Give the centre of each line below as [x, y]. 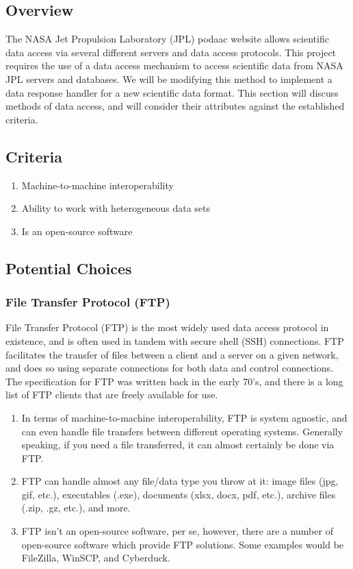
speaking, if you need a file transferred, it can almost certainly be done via [178, 445]
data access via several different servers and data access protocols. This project [171, 52]
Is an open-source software [77, 231]
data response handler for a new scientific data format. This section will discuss [172, 92]
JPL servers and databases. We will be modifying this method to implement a [169, 78]
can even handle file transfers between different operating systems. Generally [182, 431]
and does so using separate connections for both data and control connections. [169, 368]
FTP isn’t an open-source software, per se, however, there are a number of [177, 531]
